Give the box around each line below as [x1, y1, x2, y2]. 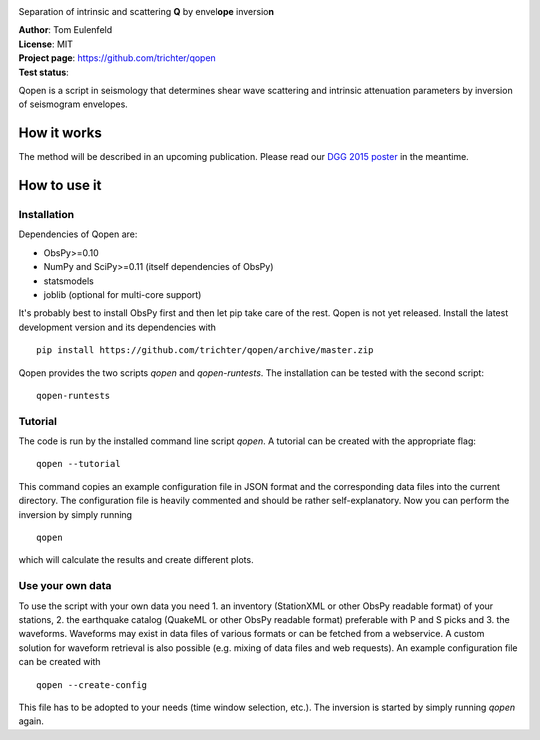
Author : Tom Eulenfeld [18, 24, 113, 36]
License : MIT [18, 38, 74, 50]
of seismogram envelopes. [18, 98, 129, 110]
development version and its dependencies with [18, 321, 217, 333]
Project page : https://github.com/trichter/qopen [18, 52, 217, 64]
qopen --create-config [36, 679, 148, 690]
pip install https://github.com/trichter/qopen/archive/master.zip [36, 345, 374, 356]
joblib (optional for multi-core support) [43, 288, 202, 300]
